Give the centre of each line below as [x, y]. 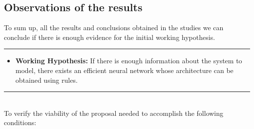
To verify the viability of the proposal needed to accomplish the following [114, 113]
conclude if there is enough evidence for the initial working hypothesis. [110, 37]
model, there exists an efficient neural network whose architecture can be [124, 70]
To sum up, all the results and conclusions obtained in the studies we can [114, 28]
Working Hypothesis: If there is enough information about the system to [129, 61]
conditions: [20, 122]
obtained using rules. [46, 80]
